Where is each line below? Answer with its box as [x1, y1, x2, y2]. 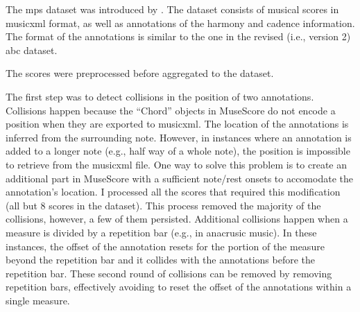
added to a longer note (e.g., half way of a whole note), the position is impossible [6, 144, 350, 158]
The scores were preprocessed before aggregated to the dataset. [6, 66, 274, 80]
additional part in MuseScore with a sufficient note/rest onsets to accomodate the [6, 171, 353, 185]
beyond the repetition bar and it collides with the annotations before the [6, 252, 315, 267]
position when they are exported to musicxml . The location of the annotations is [6, 116, 349, 131]
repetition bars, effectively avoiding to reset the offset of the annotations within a [6, 279, 352, 294]
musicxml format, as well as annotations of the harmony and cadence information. [6, 15, 355, 30]
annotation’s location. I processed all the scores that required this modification [6, 184, 341, 199]
